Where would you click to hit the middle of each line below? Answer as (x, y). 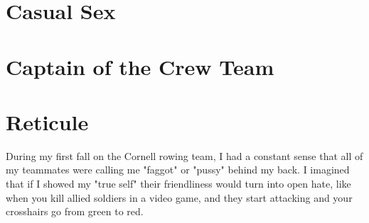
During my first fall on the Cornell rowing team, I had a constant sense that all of (184, 155)
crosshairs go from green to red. (75, 211)
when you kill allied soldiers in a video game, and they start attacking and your (179, 197)
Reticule (47, 121)
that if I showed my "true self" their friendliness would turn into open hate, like (178, 184)
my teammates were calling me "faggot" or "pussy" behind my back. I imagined (178, 170)
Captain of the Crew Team (140, 66)
